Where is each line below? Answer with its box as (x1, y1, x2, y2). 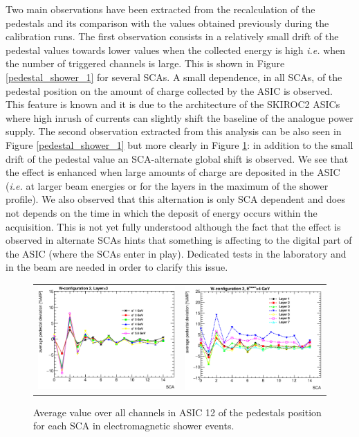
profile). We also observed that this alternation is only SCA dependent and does (6, 192, 345, 206)
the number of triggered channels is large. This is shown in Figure (6, 56, 285, 71)
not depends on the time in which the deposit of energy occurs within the (6, 205, 317, 220)
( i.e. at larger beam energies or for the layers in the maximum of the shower (6, 178, 329, 193)
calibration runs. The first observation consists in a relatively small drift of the (6, 29, 339, 44)
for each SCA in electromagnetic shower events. (33, 418, 234, 433)
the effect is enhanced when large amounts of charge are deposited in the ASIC (6, 165, 340, 179)
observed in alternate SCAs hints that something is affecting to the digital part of (6, 233, 352, 247)
